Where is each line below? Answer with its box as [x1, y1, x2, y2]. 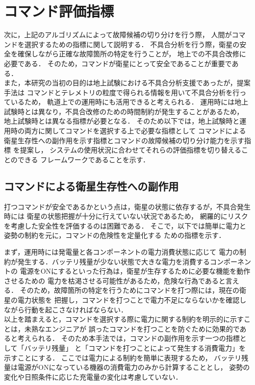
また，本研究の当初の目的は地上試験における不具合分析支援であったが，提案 [4, 77, 251, 88]
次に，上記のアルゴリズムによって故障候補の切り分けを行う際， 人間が [4, 29, 232, 40]
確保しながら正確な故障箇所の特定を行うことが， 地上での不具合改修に [17, 49, 246, 59]
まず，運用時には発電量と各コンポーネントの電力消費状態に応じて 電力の [4, 247, 239, 257]
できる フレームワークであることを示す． [17, 154, 150, 164]
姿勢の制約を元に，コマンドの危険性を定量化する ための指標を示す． [4, 230, 226, 240]
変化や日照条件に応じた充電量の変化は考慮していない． [4, 371, 182, 382]
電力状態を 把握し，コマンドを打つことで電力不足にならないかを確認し [17, 294, 247, 305]
